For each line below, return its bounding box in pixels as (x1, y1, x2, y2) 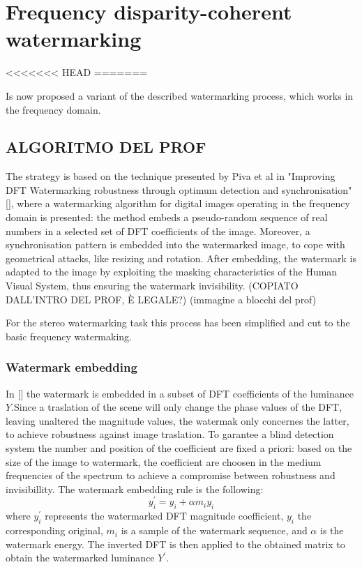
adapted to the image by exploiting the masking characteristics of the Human (6, 264, 338, 279)
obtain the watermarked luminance (6, 550, 155, 565)
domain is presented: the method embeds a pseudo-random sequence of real (6, 210, 328, 225)
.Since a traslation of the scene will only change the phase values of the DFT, (11, 400, 342, 414)
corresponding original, (6, 523, 103, 538)
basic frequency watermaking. (6, 328, 132, 343)
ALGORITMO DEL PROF (6, 136, 206, 158)
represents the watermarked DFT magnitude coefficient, (45, 508, 284, 523)
